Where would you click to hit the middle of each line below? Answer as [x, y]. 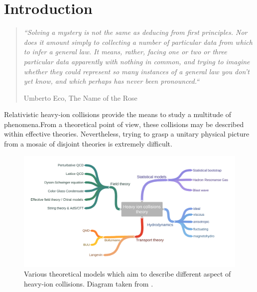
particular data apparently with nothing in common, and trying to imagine [137, 61]
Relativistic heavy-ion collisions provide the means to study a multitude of [118, 114]
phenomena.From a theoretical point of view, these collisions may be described [124, 124]
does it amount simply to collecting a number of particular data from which [138, 42]
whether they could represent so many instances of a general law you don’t [136, 71]
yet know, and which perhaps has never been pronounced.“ [112, 81]
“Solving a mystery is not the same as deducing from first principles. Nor [135, 32]
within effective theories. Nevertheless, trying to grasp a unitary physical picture [127, 134]
